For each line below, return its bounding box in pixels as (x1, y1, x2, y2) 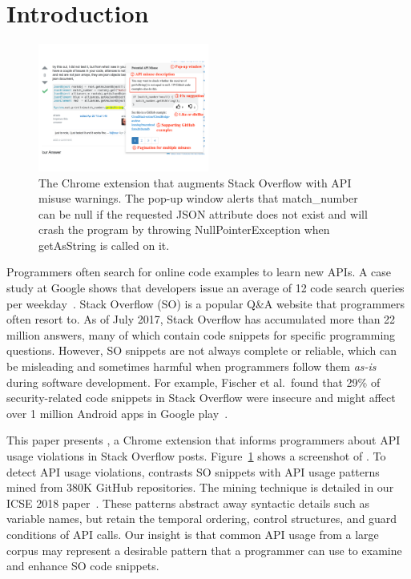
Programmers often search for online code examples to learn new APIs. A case (6, 263, 392, 280)
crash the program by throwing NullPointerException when (38, 221, 330, 238)
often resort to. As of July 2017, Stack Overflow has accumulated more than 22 (6, 311, 396, 328)
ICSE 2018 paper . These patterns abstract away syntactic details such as (6, 494, 370, 511)
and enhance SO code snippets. (6, 557, 159, 574)
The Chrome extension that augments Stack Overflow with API (38, 174, 352, 191)
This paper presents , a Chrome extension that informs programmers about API (6, 432, 401, 448)
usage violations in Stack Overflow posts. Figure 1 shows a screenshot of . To (6, 448, 386, 464)
